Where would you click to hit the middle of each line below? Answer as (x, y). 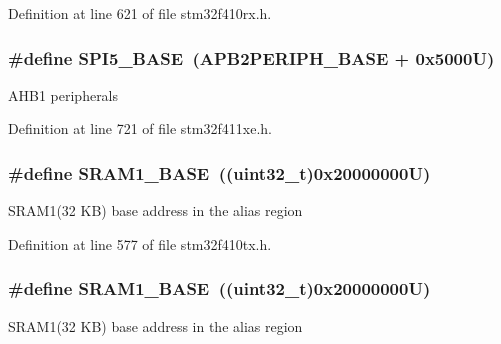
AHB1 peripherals (63, 94)
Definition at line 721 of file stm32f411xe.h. (140, 128)
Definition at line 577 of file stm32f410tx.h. (140, 243)
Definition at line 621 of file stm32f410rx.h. (140, 13)
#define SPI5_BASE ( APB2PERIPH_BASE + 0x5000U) (251, 57)
